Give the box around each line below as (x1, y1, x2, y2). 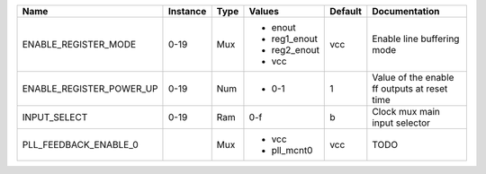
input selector (372, 117, 431, 129)
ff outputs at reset (372, 83, 448, 94)
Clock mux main (372, 106, 441, 117)
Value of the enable (372, 72, 454, 83)
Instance (167, 5, 207, 17)
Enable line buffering (372, 32, 460, 45)
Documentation (372, 5, 440, 17)
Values (248, 5, 279, 17)
